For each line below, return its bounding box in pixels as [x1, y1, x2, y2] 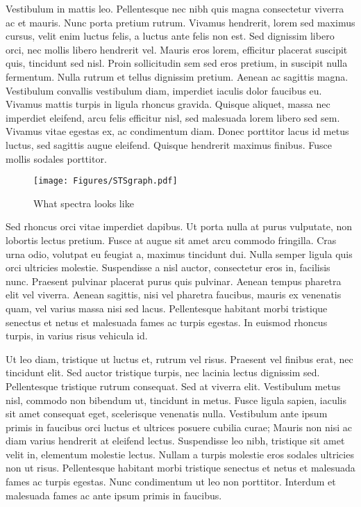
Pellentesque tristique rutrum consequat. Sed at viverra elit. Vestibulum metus [6, 378, 341, 393]
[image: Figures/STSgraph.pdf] [33, 176, 178, 186]
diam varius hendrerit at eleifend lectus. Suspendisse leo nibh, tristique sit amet [6, 433, 345, 448]
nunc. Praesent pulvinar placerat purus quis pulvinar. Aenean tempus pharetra [6, 273, 342, 288]
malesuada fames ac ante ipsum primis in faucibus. [6, 488, 222, 502]
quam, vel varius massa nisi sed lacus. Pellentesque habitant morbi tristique [6, 300, 328, 315]
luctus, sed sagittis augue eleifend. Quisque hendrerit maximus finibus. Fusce [6, 137, 332, 152]
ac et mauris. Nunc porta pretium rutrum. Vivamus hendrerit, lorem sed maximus [6, 15, 355, 29]
